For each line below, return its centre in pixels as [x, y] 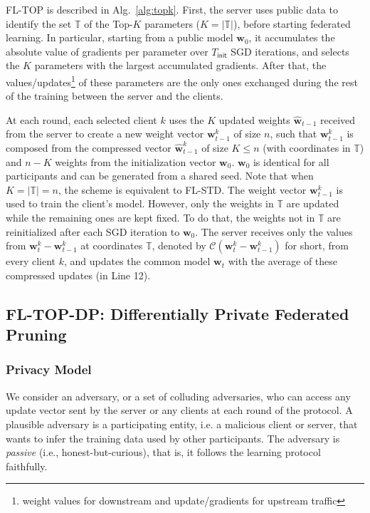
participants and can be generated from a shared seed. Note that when [160, 176]
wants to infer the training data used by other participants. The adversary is [173, 438]
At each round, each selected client [81, 119]
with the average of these [283, 261]
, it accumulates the [292, 37]
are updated [313, 203]
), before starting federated [292, 23]
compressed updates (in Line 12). [78, 275]
